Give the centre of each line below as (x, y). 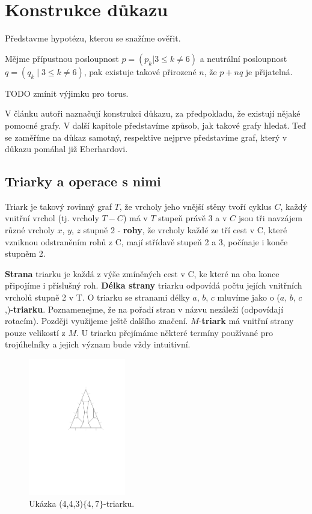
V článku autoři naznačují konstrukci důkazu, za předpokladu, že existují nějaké (153, 113)
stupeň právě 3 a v (193, 218)
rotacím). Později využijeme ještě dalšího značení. (96, 321)
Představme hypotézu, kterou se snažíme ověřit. (93, 38)
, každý (294, 206)
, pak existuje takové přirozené (140, 71)
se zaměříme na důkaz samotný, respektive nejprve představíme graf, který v (146, 137)
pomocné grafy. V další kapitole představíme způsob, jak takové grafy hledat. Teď (155, 125)
